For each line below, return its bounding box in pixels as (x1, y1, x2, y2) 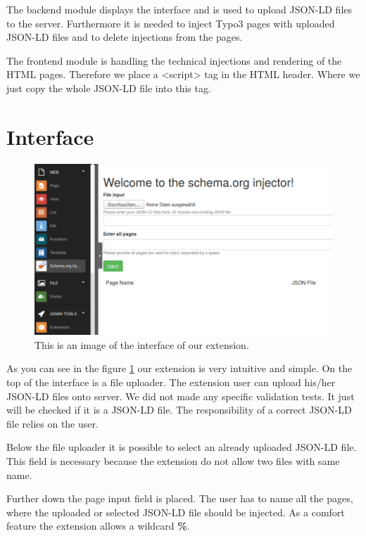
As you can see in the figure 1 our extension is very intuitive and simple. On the (6, 361, 353, 376)
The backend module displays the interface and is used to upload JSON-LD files (6, 2, 353, 16)
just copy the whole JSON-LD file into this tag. (6, 80, 211, 95)
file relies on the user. (6, 416, 99, 430)
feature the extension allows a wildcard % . (6, 518, 190, 533)
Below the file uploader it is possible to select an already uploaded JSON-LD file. (6, 440, 357, 454)
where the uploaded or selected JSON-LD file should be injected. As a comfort (6, 504, 345, 519)
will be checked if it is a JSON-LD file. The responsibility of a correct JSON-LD (6, 402, 352, 417)
